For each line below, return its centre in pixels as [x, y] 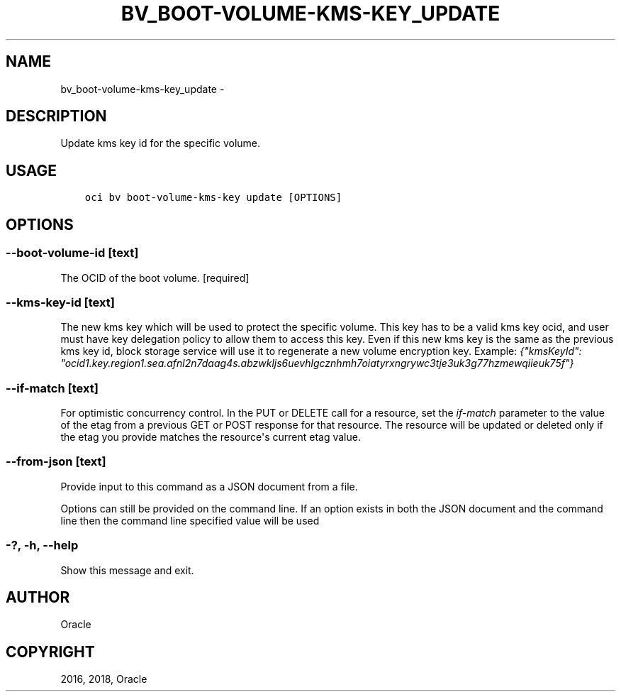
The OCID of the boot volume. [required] [155, 278]
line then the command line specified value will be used [190, 520]
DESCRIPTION [56, 116]
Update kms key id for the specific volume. [161, 143]
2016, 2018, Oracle [104, 679]
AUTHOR [38, 597]
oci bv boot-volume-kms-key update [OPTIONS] [213, 198]
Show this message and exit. [127, 570]
